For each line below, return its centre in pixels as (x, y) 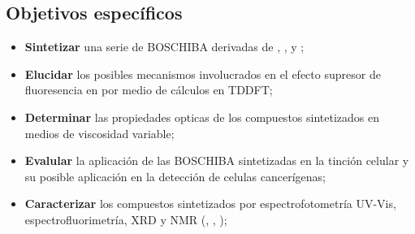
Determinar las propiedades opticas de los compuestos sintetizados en (202, 117)
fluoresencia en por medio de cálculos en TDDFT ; (149, 90)
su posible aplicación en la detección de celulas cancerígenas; (175, 176)
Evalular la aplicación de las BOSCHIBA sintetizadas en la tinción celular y (217, 160)
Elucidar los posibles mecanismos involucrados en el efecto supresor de (203, 74)
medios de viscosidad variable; (99, 133)
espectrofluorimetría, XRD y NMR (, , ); (126, 219)
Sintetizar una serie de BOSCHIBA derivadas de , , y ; (164, 47)
